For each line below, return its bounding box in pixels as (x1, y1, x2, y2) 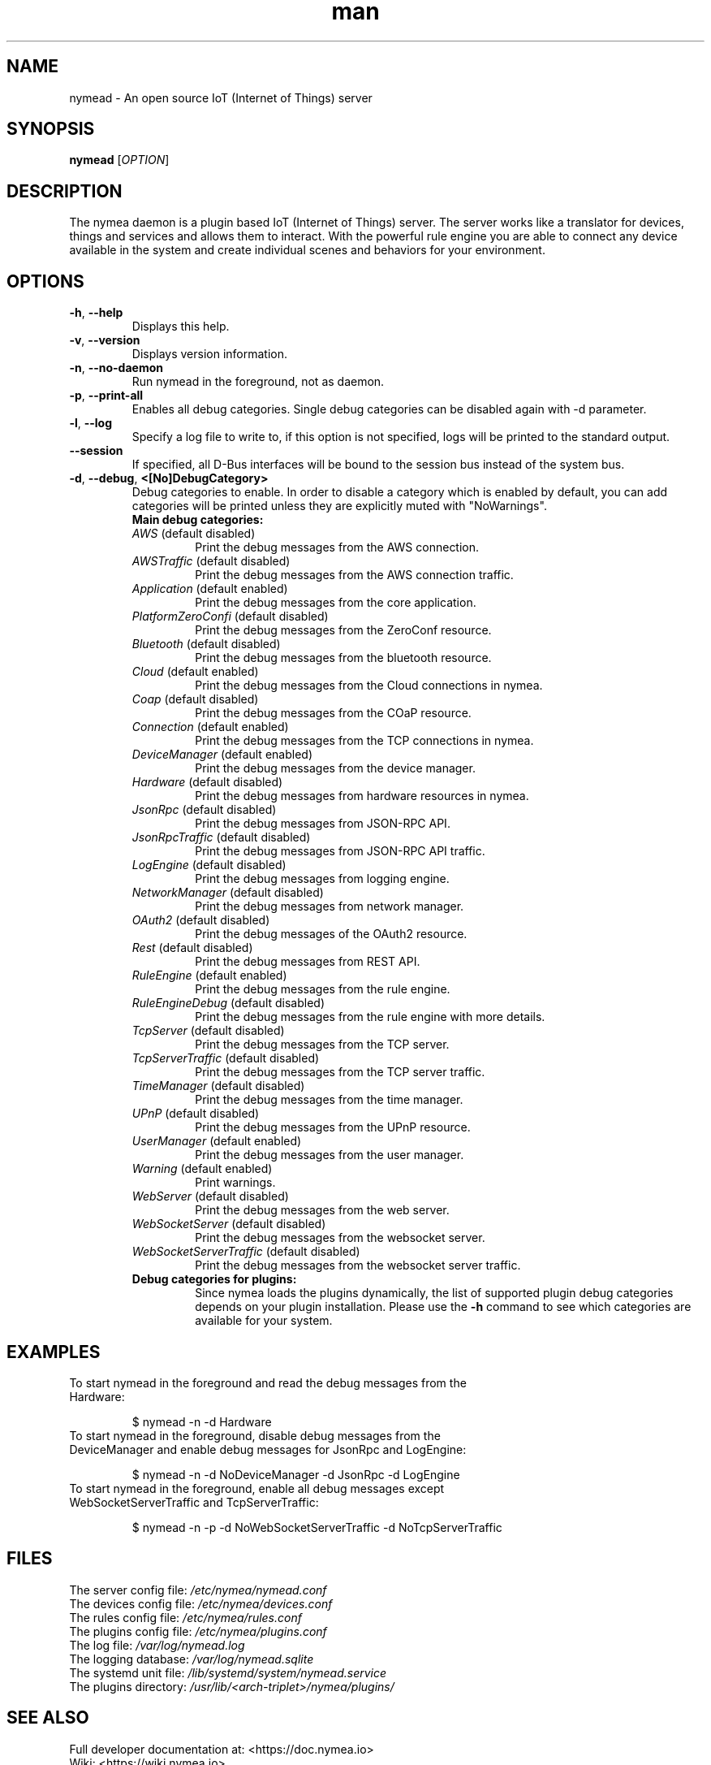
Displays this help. (131, 319, 230, 334)
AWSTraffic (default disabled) (131, 554, 291, 569)
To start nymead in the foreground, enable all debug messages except (69, 1481, 445, 1495)
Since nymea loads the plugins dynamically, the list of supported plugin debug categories (195, 1286, 674, 1300)
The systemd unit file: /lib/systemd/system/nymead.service (69, 1665, 387, 1680)
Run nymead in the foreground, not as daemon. (131, 374, 385, 389)
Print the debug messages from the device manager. (195, 761, 476, 776)
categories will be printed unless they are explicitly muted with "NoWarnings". (131, 499, 547, 513)
